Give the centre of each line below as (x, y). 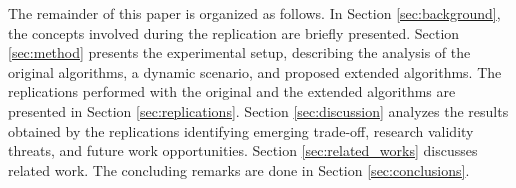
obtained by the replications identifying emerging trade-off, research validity (241, 130)
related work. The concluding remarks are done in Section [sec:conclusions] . (239, 169)
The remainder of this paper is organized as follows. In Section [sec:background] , (254, 13)
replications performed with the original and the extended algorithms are (232, 91)
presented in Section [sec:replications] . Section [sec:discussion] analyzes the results (258, 110)
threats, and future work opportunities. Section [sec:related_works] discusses (243, 150)
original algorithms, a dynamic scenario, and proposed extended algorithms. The (255, 71)
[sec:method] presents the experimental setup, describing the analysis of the (239, 52)
